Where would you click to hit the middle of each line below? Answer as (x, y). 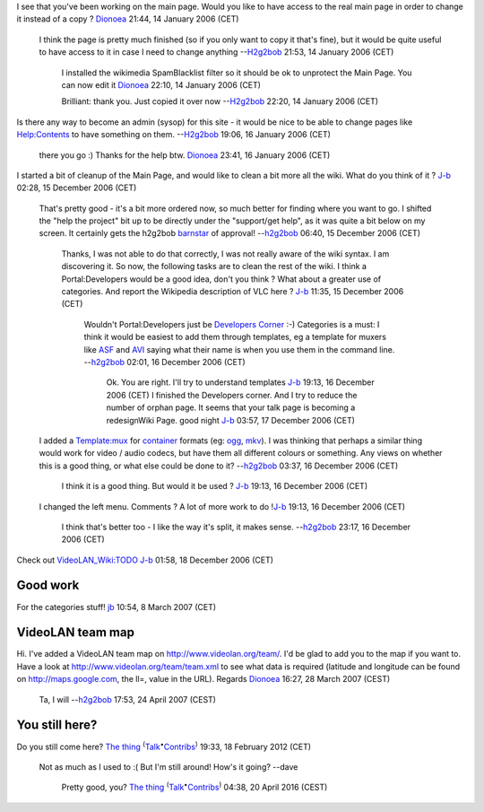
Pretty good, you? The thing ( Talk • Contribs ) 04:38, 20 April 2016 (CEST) (194, 787)
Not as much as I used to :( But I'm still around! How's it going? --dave (169, 766)
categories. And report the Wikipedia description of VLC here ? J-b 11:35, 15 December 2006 (233, 292)
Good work (48, 585)
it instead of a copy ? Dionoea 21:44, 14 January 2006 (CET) (128, 19)
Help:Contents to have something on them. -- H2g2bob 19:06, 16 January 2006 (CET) (174, 135)
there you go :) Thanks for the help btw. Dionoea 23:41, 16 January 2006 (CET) (185, 155)
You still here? (57, 725)
